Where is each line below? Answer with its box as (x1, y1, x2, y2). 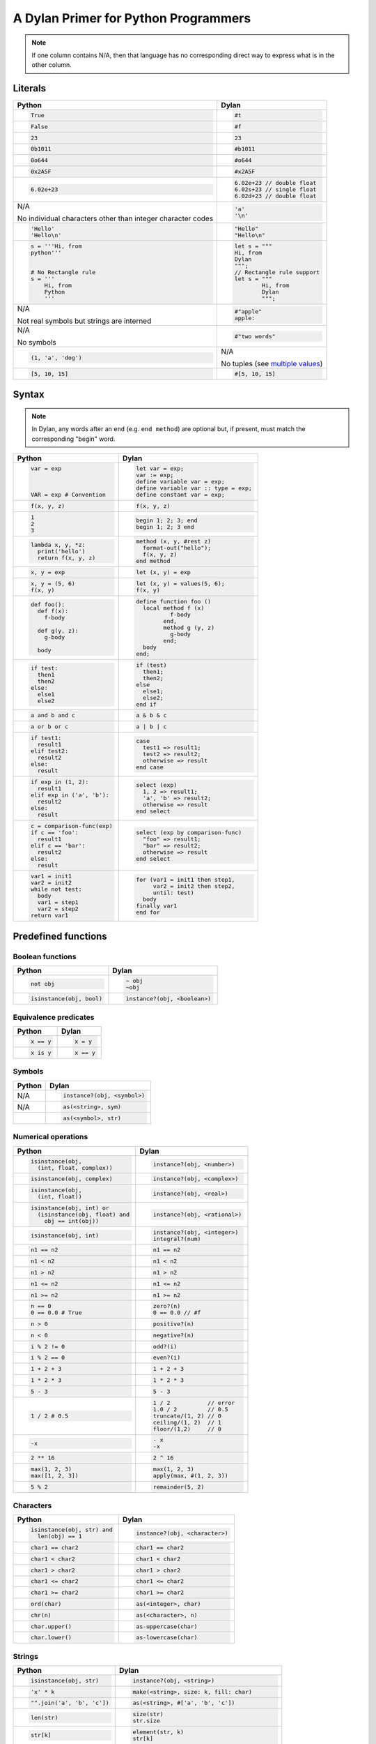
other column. (31, 61, 72, 69)
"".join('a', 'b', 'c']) (30, 1699, 109, 1707)
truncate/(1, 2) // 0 (152, 1412, 222, 1420)
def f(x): (37, 608, 69, 615)
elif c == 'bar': (30, 841, 86, 849)
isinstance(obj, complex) (30, 1175, 113, 1182)
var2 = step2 (37, 905, 79, 913)
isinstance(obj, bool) (30, 995, 102, 1002)
